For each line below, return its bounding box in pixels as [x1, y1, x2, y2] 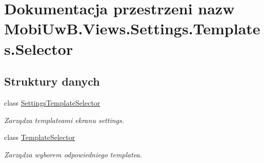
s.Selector [4, 38, 73, 59]
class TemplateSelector [4, 132, 75, 142]
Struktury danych [4, 73, 100, 89]
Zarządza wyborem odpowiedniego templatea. [4, 149, 143, 159]
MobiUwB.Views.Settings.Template [4, 18, 260, 39]
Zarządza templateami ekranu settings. [4, 114, 125, 125]
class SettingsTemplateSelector [4, 97, 100, 108]
